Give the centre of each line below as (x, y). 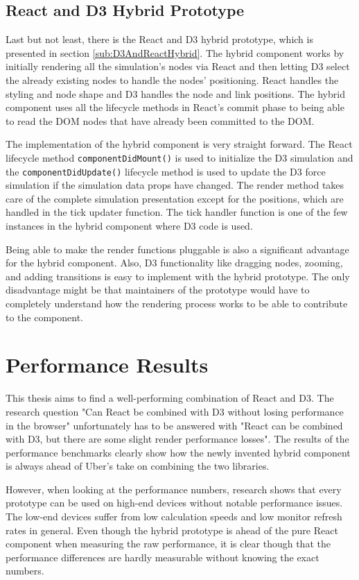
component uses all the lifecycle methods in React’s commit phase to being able (175, 107)
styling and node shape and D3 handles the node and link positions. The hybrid (175, 93)
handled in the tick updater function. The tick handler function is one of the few (177, 212)
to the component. (44, 317)
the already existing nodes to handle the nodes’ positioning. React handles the (172, 79)
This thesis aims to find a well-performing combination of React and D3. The (170, 398)
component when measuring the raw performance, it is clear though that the (168, 544)
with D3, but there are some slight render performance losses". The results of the (177, 439)
